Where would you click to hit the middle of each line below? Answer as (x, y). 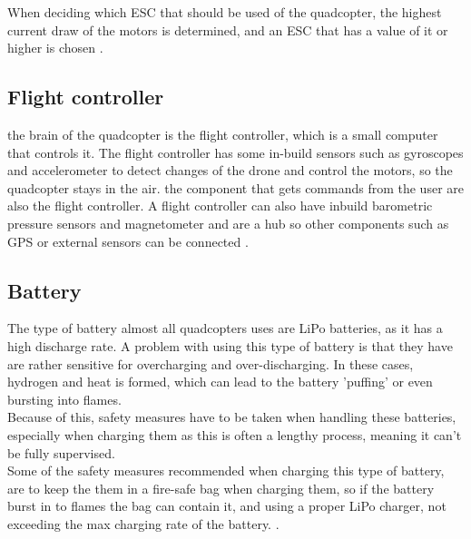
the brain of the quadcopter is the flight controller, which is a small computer (223, 134)
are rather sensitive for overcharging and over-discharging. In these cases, (211, 363)
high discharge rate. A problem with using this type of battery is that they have (230, 345)
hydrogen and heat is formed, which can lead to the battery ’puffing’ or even (220, 382)
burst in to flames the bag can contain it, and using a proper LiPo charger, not (227, 506)
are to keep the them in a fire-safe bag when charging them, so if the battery (221, 488)
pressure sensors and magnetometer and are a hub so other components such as (228, 223)
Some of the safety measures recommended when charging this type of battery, (226, 470)
